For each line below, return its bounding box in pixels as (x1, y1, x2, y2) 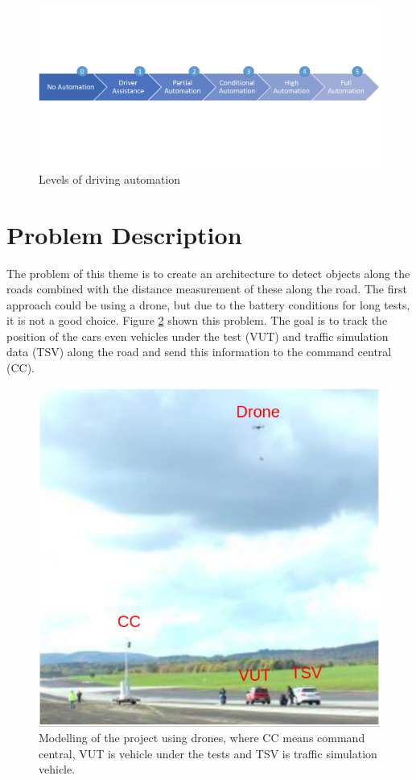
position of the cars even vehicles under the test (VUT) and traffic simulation (6, 327, 389, 344)
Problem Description (6, 218, 242, 251)
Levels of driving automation (39, 170, 181, 187)
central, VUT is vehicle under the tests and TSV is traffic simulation (39, 745, 377, 761)
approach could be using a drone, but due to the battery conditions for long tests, (6, 296, 410, 313)
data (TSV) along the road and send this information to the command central (6, 343, 392, 360)
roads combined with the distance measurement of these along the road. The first (6, 280, 407, 297)
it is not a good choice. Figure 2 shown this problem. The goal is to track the (6, 312, 388, 329)
